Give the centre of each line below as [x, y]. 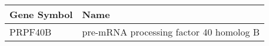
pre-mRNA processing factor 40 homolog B [171, 32]
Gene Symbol [41, 14]
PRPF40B [31, 32]
